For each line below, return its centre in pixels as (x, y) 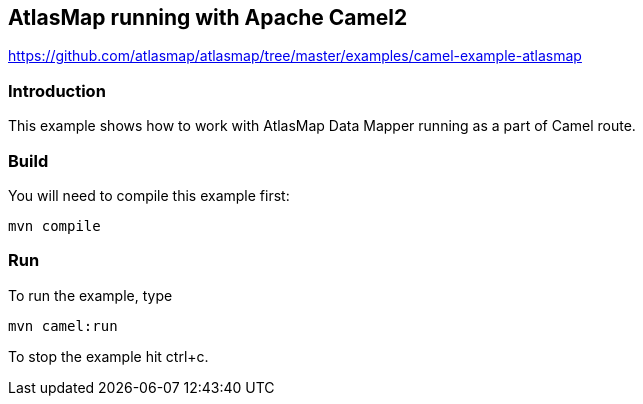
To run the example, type (90, 295)
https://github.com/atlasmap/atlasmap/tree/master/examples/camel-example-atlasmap (295, 56)
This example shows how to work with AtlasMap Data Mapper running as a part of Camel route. (322, 126)
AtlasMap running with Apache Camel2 (208, 17)
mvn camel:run (63, 325)
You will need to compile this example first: (149, 195)
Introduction (57, 90)
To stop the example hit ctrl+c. (108, 356)
